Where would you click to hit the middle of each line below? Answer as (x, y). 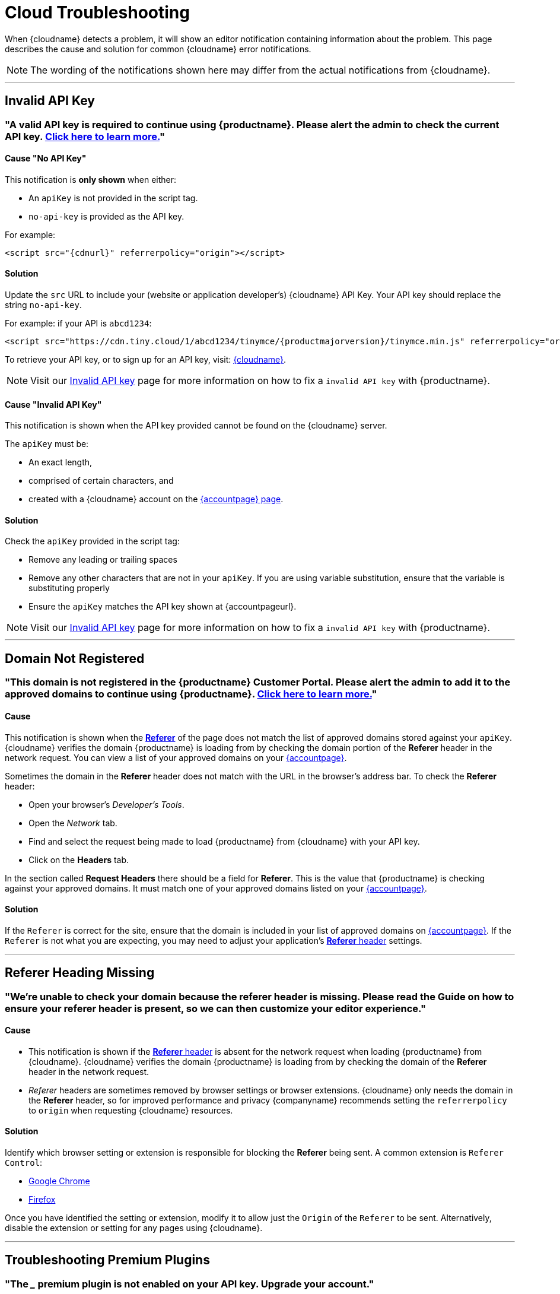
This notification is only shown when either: (91, 179)
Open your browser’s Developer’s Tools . (106, 804)
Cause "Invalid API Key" (53, 404)
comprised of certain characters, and (101, 481)
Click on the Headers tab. (79, 860)
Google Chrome (59, 1181)
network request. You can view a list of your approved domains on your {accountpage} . (176, 757)
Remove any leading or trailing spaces (103, 560)
